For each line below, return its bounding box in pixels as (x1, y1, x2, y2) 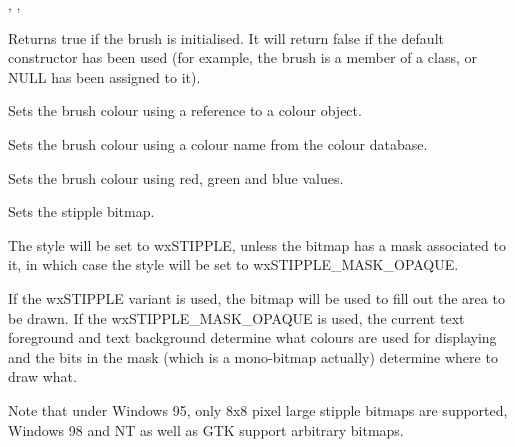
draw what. (8, 366, 77, 387)
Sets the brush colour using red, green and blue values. (8, 167, 344, 188)
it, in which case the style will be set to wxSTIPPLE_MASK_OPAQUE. (8, 254, 459, 275)
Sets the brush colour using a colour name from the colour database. (8, 133, 428, 154)
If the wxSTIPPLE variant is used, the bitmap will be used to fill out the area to (8, 287, 505, 308)
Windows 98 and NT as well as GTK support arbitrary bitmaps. (8, 419, 404, 440)
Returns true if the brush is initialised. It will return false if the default (8, 27, 444, 48)
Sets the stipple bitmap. (8, 201, 155, 222)
